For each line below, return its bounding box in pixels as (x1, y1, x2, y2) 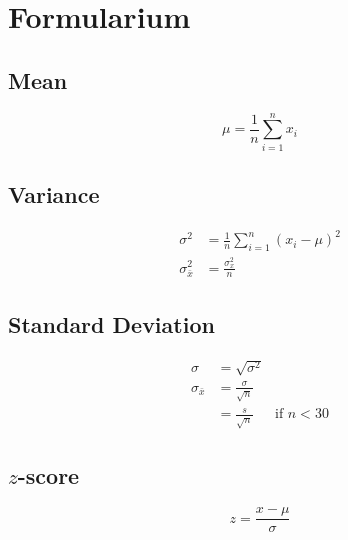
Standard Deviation (8, 308, 215, 339)
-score (17, 459, 80, 490)
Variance (8, 179, 100, 210)
